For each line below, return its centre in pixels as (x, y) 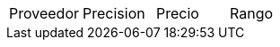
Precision (114, 13)
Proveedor (44, 13)
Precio (178, 13)
